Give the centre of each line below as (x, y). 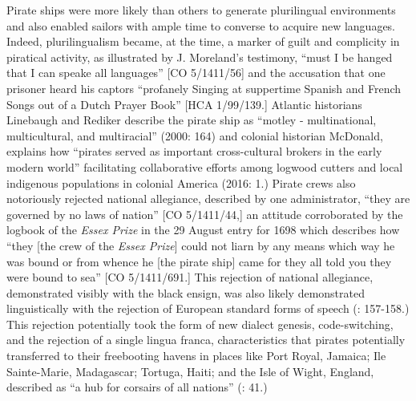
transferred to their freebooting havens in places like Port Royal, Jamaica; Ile (196, 356)
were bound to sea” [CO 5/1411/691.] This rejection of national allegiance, (190, 277)
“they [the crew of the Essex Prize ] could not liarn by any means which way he (201, 245)
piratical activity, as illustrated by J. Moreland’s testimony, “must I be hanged (200, 57)
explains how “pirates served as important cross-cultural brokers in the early (194, 151)
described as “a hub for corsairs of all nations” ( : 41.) (137, 387)
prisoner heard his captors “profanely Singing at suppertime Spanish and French (204, 88)
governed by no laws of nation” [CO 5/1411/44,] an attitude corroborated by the (205, 214)
